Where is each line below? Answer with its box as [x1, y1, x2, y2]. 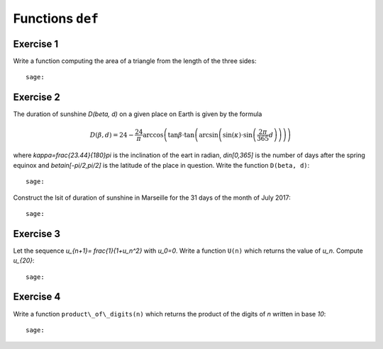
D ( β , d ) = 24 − [89, 131, 134, 139]
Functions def [13, 11, 99, 26]
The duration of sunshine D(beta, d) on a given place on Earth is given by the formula [13, 110, 262, 118]
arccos [143, 131, 164, 139]
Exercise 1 [13, 38, 59, 50]
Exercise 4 [13, 291, 61, 303]
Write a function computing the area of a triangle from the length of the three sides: [13, 57, 257, 65]
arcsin [199, 131, 219, 139]
